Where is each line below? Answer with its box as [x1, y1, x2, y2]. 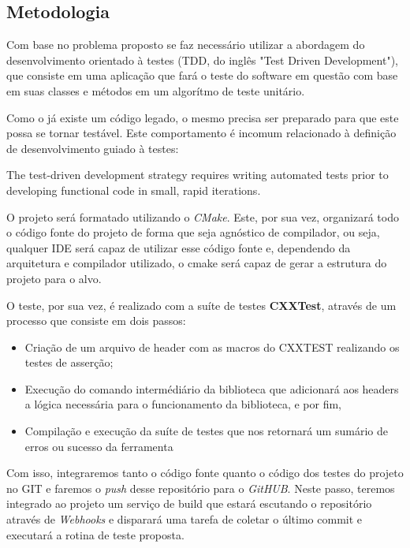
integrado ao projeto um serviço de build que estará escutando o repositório [6, 495, 372, 512]
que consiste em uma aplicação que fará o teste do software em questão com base [6, 67, 398, 84]
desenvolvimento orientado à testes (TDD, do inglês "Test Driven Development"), [6, 51, 398, 68]
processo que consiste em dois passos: [6, 312, 186, 329]
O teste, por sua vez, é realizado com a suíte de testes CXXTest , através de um [6, 296, 397, 313]
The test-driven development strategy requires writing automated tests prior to [6, 166, 389, 183]
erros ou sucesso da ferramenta [24, 438, 173, 454]
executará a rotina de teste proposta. [6, 526, 184, 542]
